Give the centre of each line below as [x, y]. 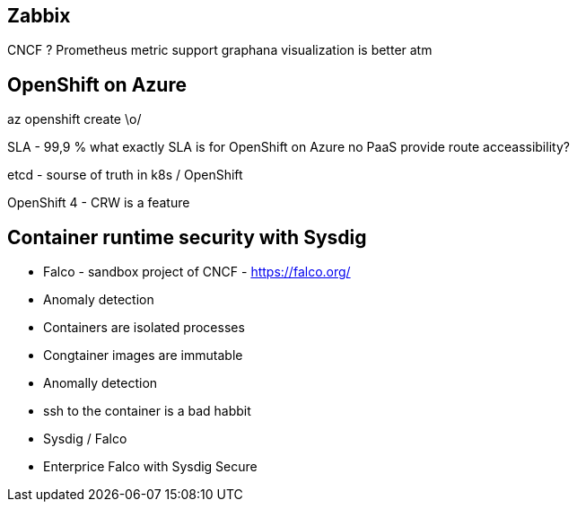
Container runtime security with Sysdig [187, 237]
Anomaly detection [99, 300]
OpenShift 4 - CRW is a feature [99, 203]
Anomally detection [101, 383]
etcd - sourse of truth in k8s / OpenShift [125, 175]
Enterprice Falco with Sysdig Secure [150, 467]
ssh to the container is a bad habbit [147, 411]
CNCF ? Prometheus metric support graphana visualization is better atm [220, 50]
